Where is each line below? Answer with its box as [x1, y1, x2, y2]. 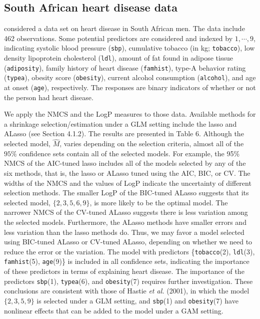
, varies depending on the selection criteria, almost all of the [59, 138, 244, 149]
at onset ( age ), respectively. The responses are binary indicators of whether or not [4, 82, 256, 93]
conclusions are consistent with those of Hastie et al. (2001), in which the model [4, 285, 249, 296]
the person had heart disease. [4, 92, 93, 102]
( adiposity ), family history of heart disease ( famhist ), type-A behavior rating [4, 62, 246, 73]
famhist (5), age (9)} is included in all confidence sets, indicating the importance [4, 256, 249, 266]
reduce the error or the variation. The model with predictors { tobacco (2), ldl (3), [4, 246, 255, 256]
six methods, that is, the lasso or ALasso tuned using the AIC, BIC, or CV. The [4, 168, 250, 178]
